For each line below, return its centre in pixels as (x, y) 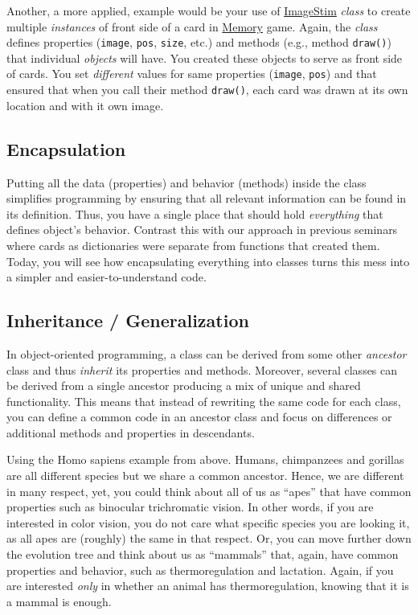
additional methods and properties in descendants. (131, 432)
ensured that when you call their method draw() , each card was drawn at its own (207, 90)
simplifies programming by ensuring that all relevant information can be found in (207, 198)
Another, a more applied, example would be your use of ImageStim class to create (209, 10)
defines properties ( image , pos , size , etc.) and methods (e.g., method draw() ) (199, 42)
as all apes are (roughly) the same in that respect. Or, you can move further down (209, 538)
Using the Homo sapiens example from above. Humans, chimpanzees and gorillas (205, 459)
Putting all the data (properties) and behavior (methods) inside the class (186, 182)
